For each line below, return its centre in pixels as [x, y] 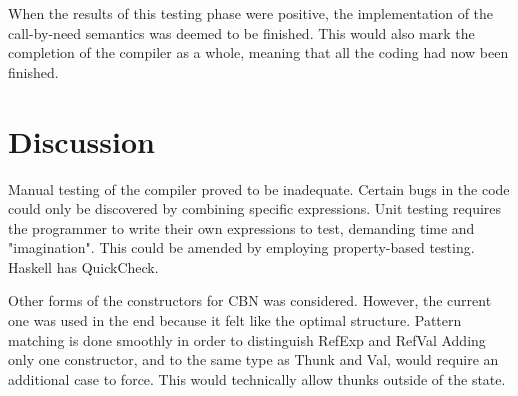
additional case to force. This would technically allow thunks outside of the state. [257, 378]
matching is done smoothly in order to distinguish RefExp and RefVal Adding [247, 339]
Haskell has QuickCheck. [83, 266]
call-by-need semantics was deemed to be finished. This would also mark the [241, 32]
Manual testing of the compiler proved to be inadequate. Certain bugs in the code [259, 188]
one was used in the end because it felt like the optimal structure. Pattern [235, 320]
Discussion [81, 140]
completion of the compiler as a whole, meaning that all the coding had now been [258, 52]
